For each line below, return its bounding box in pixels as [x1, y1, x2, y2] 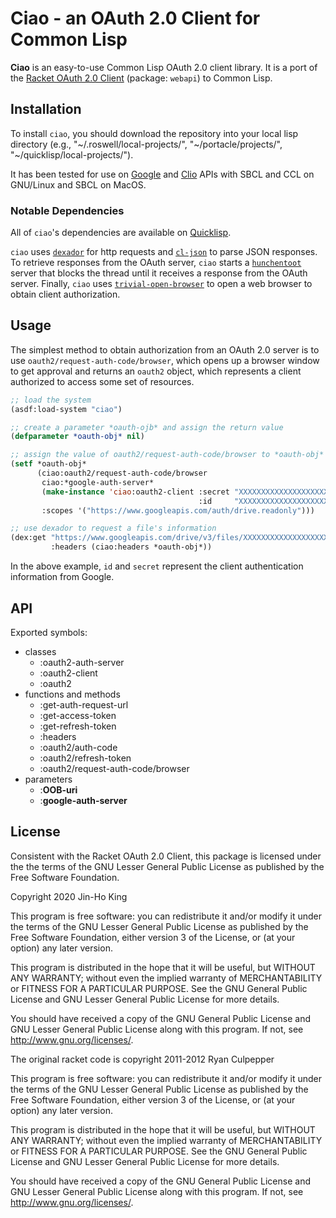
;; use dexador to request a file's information [10, 523, 217, 534]
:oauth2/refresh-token [39, 752, 132, 764]
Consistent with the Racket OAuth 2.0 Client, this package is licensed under [10, 850, 322, 862]
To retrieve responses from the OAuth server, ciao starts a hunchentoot [10, 257, 302, 269]
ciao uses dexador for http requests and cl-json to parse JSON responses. [10, 246, 318, 258]
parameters [24, 773, 73, 785]
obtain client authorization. [10, 288, 121, 301]
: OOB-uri [39, 783, 78, 796]
